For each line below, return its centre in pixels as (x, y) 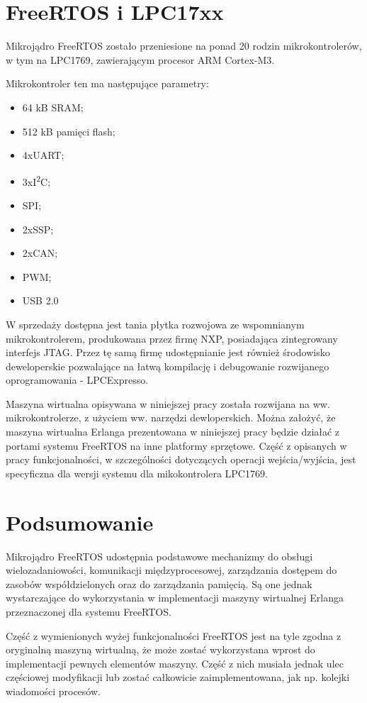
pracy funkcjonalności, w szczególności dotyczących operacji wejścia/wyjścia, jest (181, 459)
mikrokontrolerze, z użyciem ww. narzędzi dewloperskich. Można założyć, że (171, 417)
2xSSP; (38, 229)
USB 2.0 (40, 300)
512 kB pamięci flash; (69, 131)
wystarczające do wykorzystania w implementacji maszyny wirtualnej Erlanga (175, 598)
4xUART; (43, 155)
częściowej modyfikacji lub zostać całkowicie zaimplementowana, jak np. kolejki (178, 677)
